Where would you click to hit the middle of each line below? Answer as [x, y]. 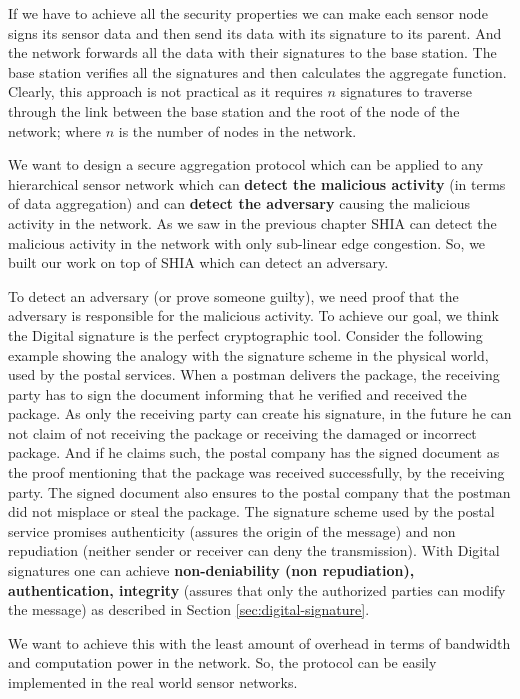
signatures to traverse [406, 91]
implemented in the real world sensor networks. [153, 682]
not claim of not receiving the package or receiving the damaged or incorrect [242, 432]
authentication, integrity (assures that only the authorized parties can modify [257, 589]
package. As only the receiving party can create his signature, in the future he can [260, 413]
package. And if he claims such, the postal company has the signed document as [254, 452]
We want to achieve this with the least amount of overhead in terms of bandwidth [259, 642]
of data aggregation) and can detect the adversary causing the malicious [239, 203]
